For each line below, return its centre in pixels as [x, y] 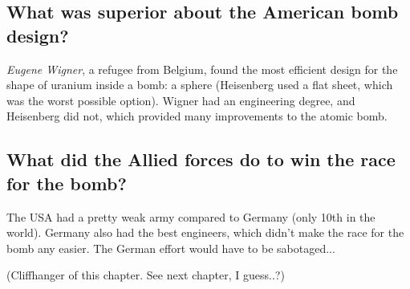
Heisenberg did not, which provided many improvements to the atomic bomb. [197, 116]
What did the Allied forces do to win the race [201, 159]
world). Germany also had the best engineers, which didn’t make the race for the [205, 232]
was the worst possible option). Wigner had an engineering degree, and [181, 100]
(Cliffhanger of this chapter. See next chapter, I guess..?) [146, 275]
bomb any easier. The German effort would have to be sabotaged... [171, 248]
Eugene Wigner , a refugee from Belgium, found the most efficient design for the [202, 69]
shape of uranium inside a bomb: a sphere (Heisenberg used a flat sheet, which [200, 85]
